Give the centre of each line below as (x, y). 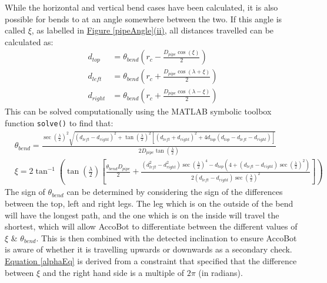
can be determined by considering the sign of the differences (175, 192)
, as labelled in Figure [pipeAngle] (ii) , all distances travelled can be (153, 30)
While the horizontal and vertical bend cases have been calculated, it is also (141, 7)
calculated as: (29, 41)
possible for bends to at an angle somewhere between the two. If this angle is (144, 18)
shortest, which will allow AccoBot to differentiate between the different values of (151, 226)
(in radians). (221, 272)
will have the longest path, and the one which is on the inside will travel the (142, 215)
